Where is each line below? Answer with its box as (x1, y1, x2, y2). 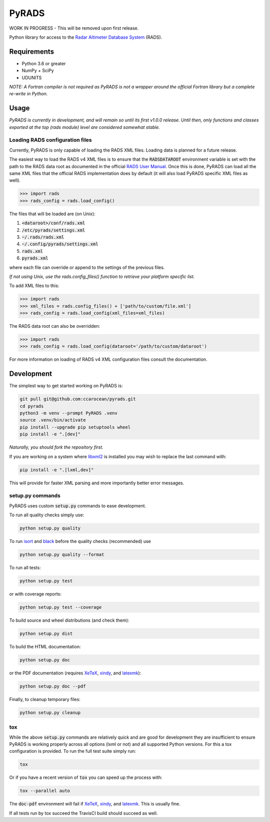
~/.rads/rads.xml (21, 234, 64, 240)
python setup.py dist (19, 630, 73, 636)
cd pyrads (19, 403, 44, 409)
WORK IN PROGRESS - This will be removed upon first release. (9, 25, 139, 31)
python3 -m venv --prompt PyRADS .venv (19, 410, 117, 416)
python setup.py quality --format (19, 552, 104, 558)
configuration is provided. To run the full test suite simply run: (9, 748, 136, 754)
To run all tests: (9, 565, 41, 571)
